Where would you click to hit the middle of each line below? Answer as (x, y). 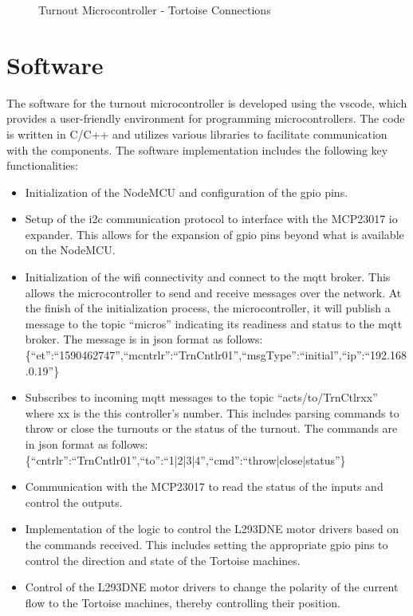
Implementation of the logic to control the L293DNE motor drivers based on (212, 529)
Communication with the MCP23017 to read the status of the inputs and (204, 487)
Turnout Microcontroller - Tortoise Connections (155, 10)
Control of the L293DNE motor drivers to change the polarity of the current (212, 587)
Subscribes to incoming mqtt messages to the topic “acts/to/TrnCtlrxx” (201, 397)
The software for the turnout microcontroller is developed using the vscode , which (207, 102)
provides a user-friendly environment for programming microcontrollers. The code (206, 118)
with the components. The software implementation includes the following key (197, 149)
